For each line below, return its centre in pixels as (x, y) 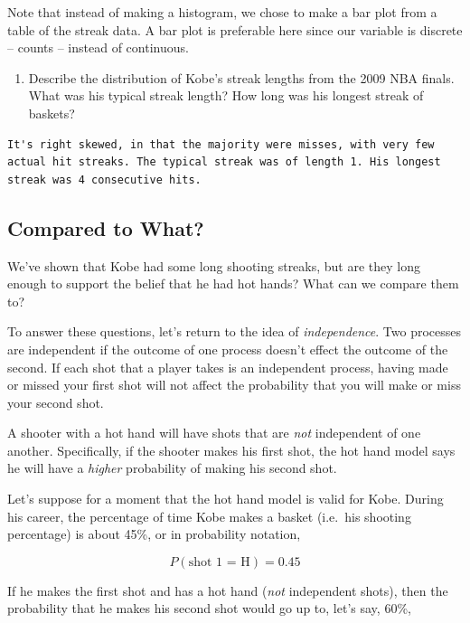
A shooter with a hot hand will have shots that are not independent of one (214, 433)
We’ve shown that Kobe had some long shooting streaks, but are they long (214, 265)
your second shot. (56, 402)
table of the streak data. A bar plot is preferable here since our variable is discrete (235, 29)
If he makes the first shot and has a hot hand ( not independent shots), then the (228, 590)
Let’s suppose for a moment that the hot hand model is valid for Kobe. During (226, 499)
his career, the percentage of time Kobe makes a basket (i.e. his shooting (209, 516)
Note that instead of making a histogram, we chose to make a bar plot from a (222, 12)
